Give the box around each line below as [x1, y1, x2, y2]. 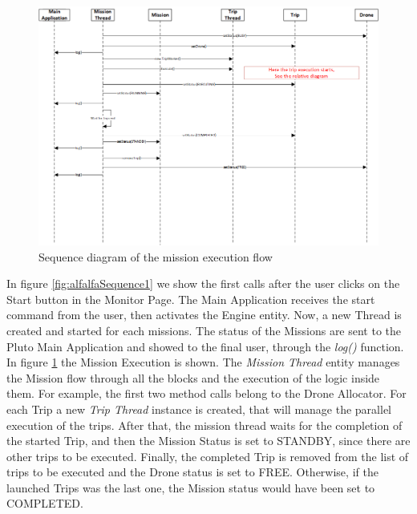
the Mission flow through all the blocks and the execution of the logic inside [6, 369, 380, 386]
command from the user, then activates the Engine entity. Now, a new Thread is [6, 306, 402, 323]
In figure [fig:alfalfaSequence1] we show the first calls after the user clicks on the [6, 275, 400, 292]
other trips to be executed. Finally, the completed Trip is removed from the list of [6, 447, 409, 464]
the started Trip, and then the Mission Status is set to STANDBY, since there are [6, 432, 411, 449]
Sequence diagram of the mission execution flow [38, 248, 273, 265]
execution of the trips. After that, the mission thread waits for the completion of [6, 416, 403, 433]
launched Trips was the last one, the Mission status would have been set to [6, 479, 375, 496]
